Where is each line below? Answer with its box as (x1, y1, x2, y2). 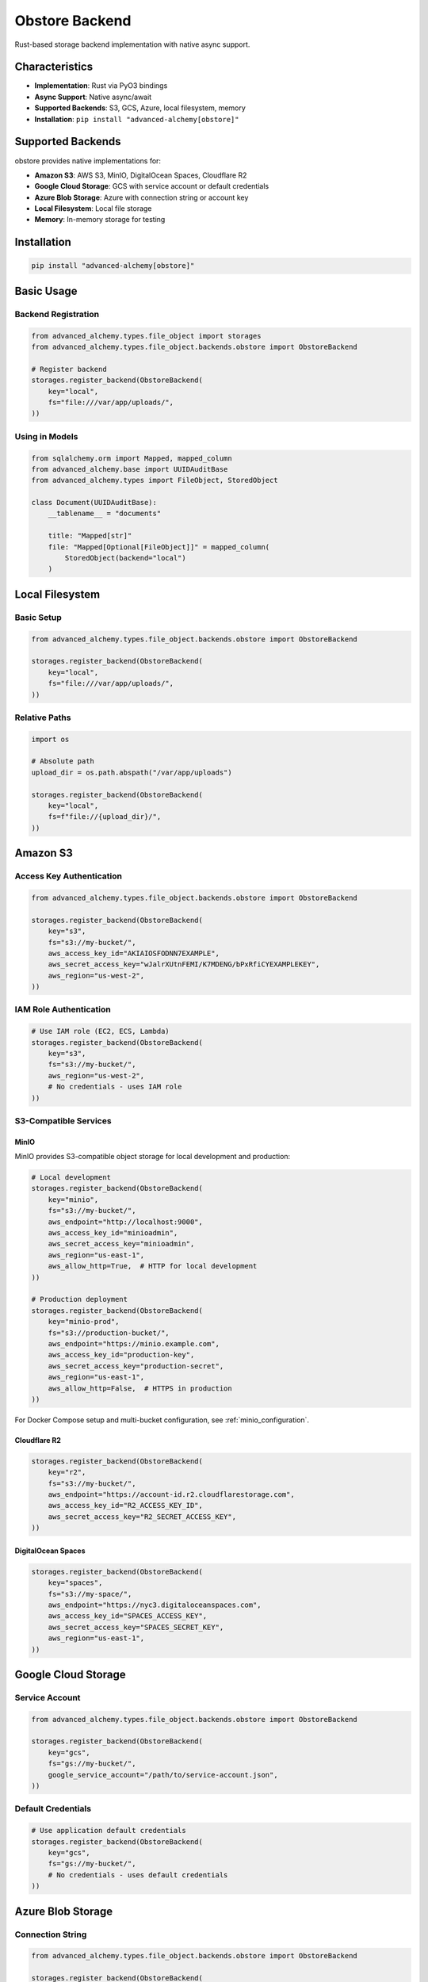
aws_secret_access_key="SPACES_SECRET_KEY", (48, 1622, 224, 1632)
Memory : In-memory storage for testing (34, 215, 166, 224)
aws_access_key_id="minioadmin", (48, 1229, 178, 1238)
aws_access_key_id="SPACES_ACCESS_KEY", (48, 1612, 208, 1620)
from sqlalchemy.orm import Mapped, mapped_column (31, 453, 233, 463)
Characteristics (14, 60, 94, 74)
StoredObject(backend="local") (64, 553, 186, 563)
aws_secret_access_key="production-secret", (48, 1361, 224, 1371)
